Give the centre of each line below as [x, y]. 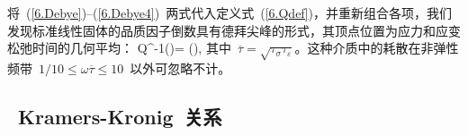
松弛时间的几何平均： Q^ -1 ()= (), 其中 [119, 48]
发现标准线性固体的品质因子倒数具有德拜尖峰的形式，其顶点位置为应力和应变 [234, 30]
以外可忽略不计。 [180, 67]
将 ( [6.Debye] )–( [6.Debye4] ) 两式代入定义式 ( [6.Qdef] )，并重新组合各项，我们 [229, 13]
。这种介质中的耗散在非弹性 [377, 48]
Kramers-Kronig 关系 [120, 116]
